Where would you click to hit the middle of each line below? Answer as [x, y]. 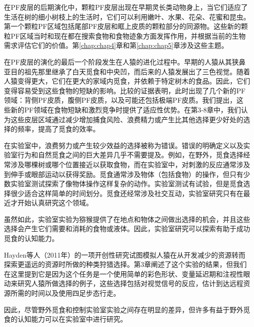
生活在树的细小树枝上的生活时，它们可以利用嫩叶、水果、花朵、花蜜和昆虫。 [127, 16]
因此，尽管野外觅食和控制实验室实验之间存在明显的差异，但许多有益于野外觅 [127, 309]
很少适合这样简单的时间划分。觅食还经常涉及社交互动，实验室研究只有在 [127, 193]
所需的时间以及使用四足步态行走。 [65, 293]
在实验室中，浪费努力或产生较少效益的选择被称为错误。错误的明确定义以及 [124, 145]
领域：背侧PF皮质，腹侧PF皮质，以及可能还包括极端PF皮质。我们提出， [120, 100]
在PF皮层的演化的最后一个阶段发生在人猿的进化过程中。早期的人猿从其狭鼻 [125, 61]
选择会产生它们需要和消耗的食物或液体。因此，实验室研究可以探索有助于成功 [127, 229]
